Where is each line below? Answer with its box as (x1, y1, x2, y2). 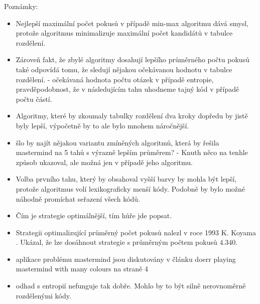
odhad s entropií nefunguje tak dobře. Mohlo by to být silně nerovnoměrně (16, 280, 246, 291)
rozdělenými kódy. (16, 290, 71, 300)
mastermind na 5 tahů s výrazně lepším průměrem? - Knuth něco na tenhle (16, 147, 248, 158)
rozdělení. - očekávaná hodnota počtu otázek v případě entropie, (16, 74, 214, 84)
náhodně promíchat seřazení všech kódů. (16, 193, 140, 204)
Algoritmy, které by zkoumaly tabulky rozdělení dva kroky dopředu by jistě (16, 110, 248, 121)
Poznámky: (4, 1, 38, 11)
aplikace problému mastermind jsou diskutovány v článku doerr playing (16, 253, 236, 264)
